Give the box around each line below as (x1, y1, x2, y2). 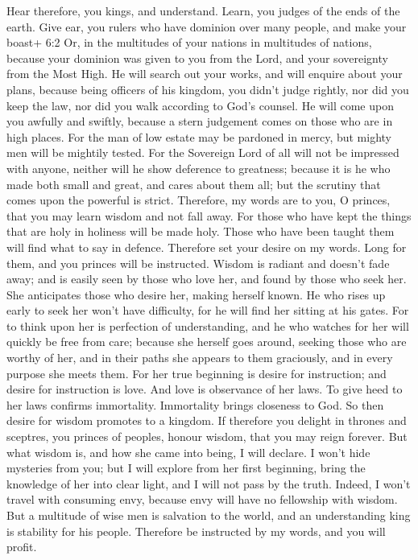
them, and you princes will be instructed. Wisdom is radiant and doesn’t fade (6, 254, 390, 271)
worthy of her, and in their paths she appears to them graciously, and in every (6, 349, 393, 366)
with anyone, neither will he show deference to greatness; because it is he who (6, 159, 391, 176)
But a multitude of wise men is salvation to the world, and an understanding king (6, 507, 411, 523)
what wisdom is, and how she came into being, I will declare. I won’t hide (6, 443, 370, 460)
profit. (6, 538, 37, 555)
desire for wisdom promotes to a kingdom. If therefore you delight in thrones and (6, 412, 407, 429)
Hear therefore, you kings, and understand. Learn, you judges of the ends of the (6, 2, 400, 19)
